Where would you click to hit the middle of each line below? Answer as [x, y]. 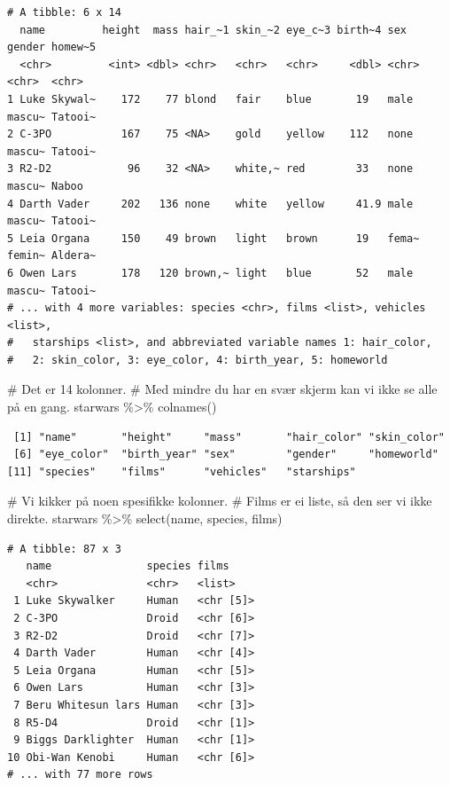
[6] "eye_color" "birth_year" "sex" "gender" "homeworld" [226, 455]
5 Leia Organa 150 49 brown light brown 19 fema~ [213, 238]
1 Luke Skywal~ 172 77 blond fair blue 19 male [210, 99]
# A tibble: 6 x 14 [64, 12]
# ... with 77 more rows [80, 775]
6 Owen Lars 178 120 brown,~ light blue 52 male [210, 273]
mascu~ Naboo [45, 186]
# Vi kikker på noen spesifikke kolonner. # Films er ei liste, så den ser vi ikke [220, 501]
